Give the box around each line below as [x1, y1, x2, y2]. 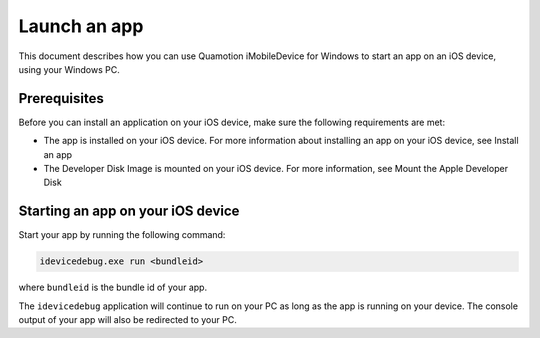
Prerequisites [18, 90, 104, 107]
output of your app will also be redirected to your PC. [18, 314, 237, 326]
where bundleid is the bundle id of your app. [18, 281, 208, 294]
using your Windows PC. [18, 63, 120, 75]
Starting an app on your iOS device [18, 203, 240, 220]
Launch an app [18, 15, 144, 37]
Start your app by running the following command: [18, 229, 226, 241]
